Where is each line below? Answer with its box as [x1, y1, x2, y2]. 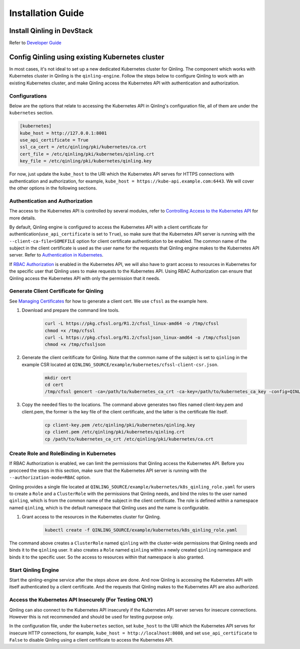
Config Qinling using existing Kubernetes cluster [9, 52, 164, 61]
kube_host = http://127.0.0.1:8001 [19, 130, 107, 136]
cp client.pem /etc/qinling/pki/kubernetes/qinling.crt [44, 429, 185, 435]
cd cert [44, 382, 63, 387]
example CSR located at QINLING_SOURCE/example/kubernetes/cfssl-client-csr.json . [21, 361, 218, 367]
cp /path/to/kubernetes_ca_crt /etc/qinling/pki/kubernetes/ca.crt [44, 436, 214, 442]
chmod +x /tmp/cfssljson [44, 341, 106, 347]
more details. [9, 215, 36, 221]
